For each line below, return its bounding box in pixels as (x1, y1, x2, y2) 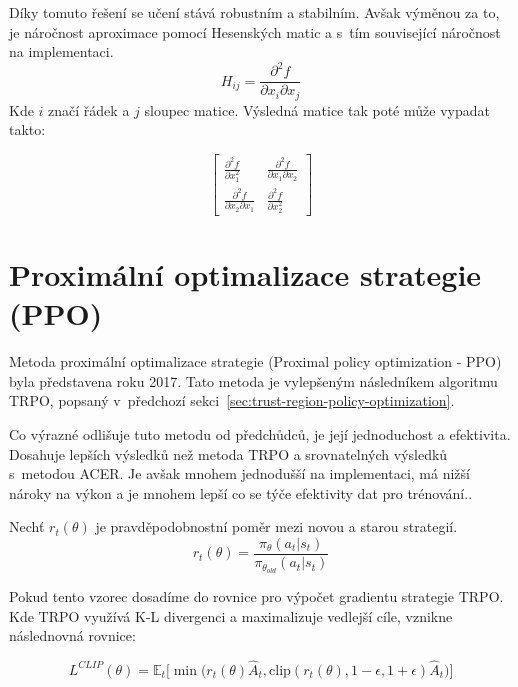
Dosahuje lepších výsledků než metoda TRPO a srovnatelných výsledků (9, 443, 448, 464)
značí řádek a (48, 99, 130, 120)
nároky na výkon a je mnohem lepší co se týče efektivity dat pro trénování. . (9, 482, 473, 503)
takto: (9, 119, 46, 140)
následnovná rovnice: (9, 625, 136, 646)
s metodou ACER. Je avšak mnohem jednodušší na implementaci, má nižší (9, 463, 470, 484)
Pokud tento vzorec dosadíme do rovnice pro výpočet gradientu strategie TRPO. (9, 585, 504, 606)
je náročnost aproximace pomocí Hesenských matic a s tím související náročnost (9, 21, 501, 42)
